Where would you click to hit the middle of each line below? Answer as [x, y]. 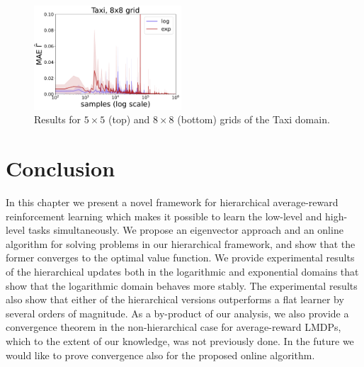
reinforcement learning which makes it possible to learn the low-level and [164, 216]
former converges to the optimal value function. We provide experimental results [180, 258]
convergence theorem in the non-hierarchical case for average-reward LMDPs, [174, 327]
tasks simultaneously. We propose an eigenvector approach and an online [186, 230]
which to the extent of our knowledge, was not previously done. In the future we [180, 340]
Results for [58, 119]
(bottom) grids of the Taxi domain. [254, 119]
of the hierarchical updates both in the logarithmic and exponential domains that [182, 271]
